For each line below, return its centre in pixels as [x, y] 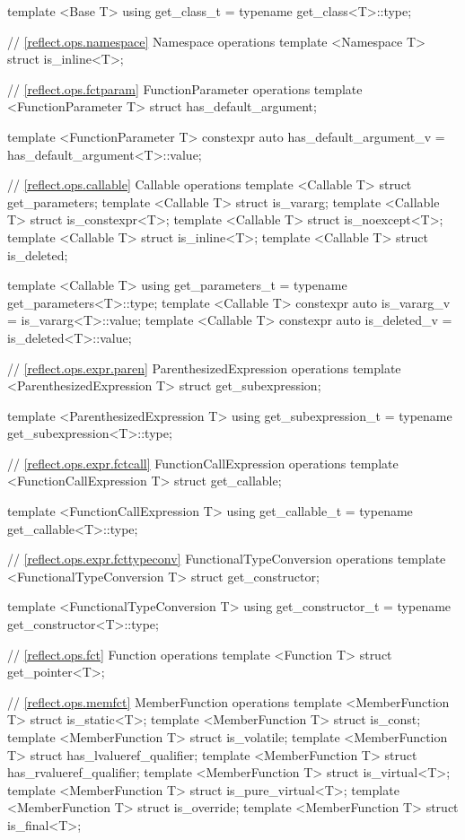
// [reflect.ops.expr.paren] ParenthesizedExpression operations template [204, 367]
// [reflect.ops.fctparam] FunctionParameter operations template [185, 88]
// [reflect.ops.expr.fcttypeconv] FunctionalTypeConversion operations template [227, 559]
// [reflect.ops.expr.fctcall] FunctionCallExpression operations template [203, 463]
